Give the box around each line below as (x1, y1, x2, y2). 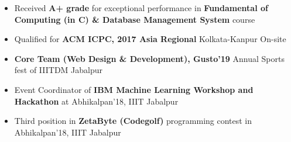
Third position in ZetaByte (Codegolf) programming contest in (14, 115, 252, 127)
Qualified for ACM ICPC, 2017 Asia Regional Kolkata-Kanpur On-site (14, 33, 286, 45)
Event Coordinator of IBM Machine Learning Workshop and (14, 83, 254, 95)
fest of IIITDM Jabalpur (14, 64, 103, 76)
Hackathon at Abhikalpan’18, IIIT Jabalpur (14, 95, 179, 107)
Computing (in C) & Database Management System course (14, 13, 255, 25)
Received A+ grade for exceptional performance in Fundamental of (14, 2, 268, 13)
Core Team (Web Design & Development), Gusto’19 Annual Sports (14, 52, 285, 64)
